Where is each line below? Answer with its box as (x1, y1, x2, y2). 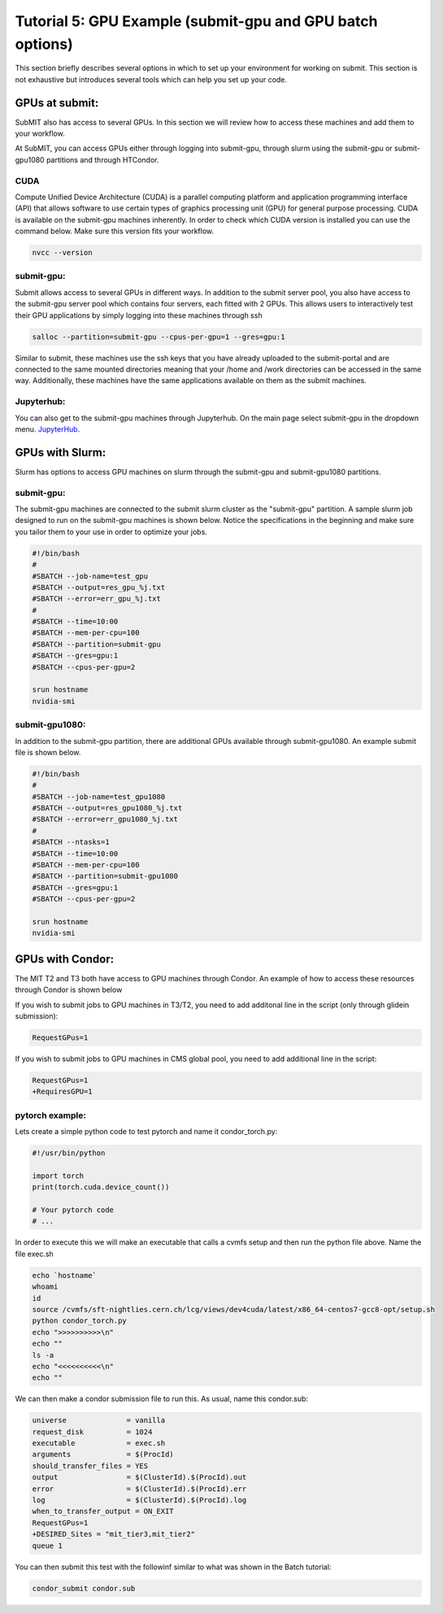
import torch (32, 1171, 85, 1180)
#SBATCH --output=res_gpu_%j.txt (32, 582, 166, 592)
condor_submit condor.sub (32, 1584, 136, 1593)
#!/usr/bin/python (32, 1149, 106, 1158)
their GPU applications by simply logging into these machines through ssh (15, 310, 263, 320)
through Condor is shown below (15, 985, 123, 995)
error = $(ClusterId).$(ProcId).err (32, 1484, 247, 1493)
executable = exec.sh (32, 1439, 166, 1448)
